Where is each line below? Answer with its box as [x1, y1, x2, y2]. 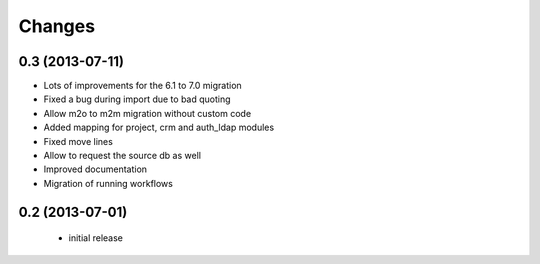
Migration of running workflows [43, 177, 174, 189]
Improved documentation [43, 163, 148, 175]
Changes [18, 15, 95, 37]
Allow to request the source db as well [43, 150, 202, 162]
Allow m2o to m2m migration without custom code [43, 107, 252, 119]
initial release [68, 232, 124, 244]
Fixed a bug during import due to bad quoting [43, 93, 231, 105]
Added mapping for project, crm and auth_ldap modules [43, 121, 275, 134]
